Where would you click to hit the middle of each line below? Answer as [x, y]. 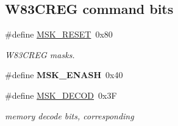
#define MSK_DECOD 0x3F [61, 95]
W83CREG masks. [40, 54]
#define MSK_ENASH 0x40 [64, 75]
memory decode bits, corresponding [69, 115]
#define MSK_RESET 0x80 [59, 34]
